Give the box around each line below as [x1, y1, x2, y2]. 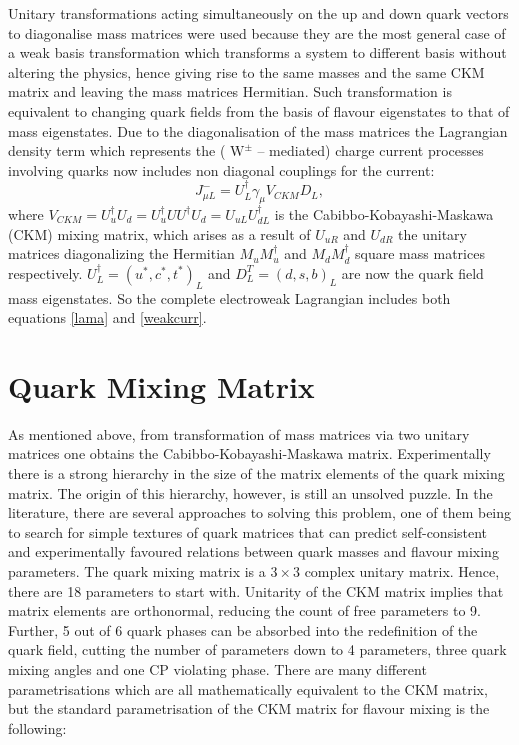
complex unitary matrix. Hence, [304, 561, 500, 581]
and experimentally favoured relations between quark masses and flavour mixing [8, 541, 499, 562]
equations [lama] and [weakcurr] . [8, 307, 207, 328]
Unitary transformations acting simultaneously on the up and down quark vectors [8, 3, 509, 23]
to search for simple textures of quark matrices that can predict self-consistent [8, 521, 488, 542]
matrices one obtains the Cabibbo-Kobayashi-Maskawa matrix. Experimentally [8, 443, 491, 464]
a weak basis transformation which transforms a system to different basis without [8, 42, 507, 63]
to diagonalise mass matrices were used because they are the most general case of [8, 22, 506, 43]
